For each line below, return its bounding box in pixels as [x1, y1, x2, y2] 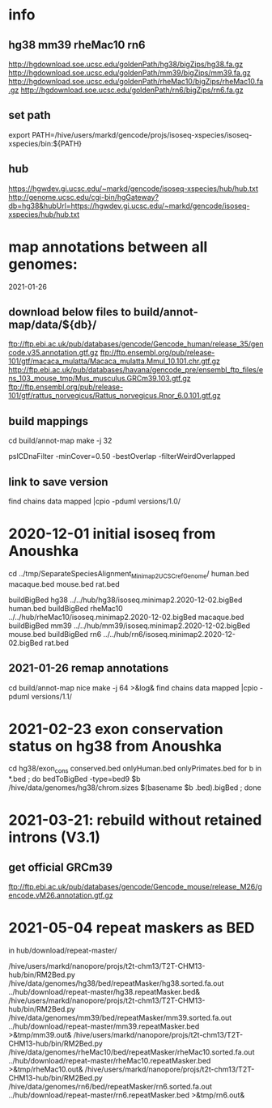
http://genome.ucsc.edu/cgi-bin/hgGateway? [8, 192, 159, 202]
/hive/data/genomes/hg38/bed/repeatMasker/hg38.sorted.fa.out [8, 979, 224, 988]
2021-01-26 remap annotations [8, 661, 169, 675]
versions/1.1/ [31, 691, 73, 701]
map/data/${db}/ [8, 317, 97, 331]
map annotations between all [8, 237, 208, 256]
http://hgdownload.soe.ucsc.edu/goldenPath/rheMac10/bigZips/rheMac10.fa [8, 77, 264, 86]
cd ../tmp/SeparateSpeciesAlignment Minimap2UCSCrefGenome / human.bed [8, 568, 249, 580]
